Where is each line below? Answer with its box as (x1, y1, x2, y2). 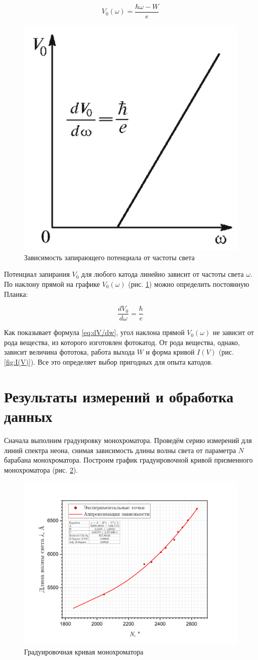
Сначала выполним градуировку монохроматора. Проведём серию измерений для (4, 434, 252, 445)
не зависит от (213, 327, 254, 338)
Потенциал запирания (4, 269, 70, 279)
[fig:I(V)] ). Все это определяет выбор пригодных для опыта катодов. (4, 357, 213, 367)
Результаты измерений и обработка (4, 386, 234, 406)
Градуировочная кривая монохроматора (24, 646, 144, 657)
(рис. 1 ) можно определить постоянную (128, 278, 249, 289)
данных (4, 405, 53, 426)
